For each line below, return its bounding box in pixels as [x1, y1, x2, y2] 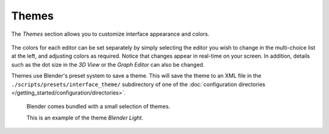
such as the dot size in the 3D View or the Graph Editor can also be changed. [11, 61, 205, 68]
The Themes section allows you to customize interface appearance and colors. [11, 30, 210, 38]
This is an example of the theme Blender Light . [26, 114, 143, 121]
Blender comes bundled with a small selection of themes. [26, 103, 171, 110]
